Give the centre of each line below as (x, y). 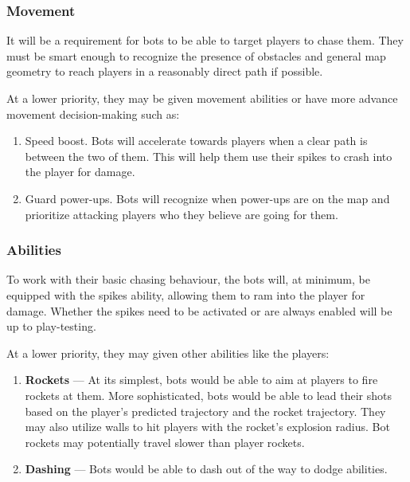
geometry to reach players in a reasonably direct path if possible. (165, 71)
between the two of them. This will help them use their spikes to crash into (209, 156)
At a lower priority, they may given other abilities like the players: (168, 353)
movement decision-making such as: (93, 114)
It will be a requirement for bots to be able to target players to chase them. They (205, 40)
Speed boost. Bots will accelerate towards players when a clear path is (196, 141)
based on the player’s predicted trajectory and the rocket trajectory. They (205, 411)
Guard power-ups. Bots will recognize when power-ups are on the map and (207, 198)
